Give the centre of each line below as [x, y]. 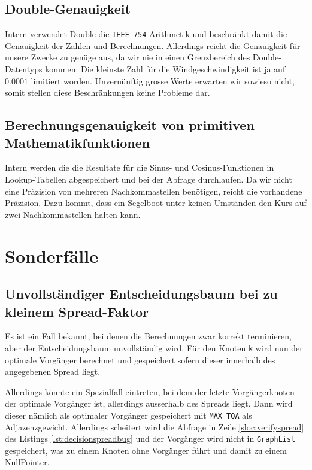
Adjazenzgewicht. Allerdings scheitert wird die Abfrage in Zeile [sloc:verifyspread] [155, 427]
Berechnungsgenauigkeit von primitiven [130, 125]
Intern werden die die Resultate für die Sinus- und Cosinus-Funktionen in [140, 167]
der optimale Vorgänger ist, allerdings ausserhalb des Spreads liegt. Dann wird [149, 403]
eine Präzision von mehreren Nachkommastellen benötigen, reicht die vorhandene [154, 191]
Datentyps [24, 69]
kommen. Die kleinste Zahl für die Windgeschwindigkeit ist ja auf [165, 69]
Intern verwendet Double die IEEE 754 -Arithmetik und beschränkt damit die [146, 34]
